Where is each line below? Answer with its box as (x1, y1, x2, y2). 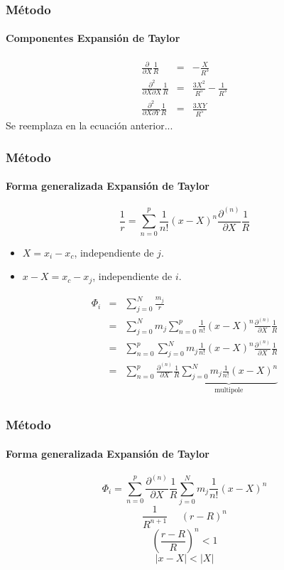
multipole (214, 386, 244, 394)
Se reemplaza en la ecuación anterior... (6, 118, 173, 133)
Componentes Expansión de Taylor (6, 31, 180, 45)
